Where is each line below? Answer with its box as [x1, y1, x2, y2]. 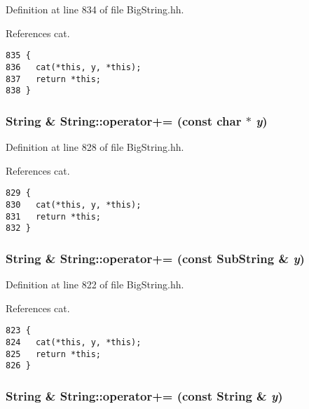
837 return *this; [6, 74, 102, 84]
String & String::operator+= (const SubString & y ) [6, 249, 305, 267]
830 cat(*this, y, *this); [6, 199, 142, 210]
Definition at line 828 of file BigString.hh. [6, 140, 184, 154]
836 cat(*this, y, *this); [6, 62, 142, 72]
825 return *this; [6, 349, 102, 359]
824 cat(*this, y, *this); [6, 337, 142, 347]
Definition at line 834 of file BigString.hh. [6, 2, 184, 16]
